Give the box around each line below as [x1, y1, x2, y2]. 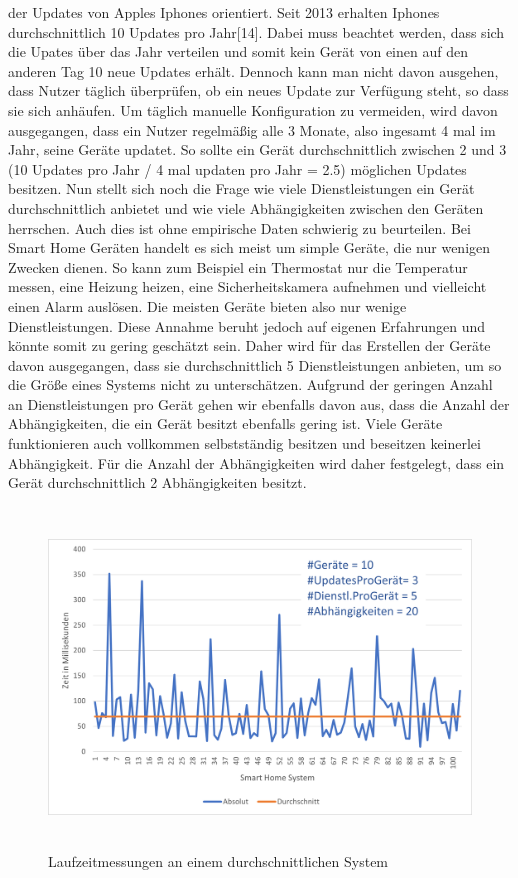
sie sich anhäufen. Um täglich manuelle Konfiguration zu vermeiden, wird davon [8, 99, 498, 120]
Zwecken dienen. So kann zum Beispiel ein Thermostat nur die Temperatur [8, 256, 468, 277]
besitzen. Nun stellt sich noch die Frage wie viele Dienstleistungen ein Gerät [8, 178, 475, 199]
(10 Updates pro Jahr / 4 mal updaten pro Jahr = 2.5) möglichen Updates [8, 158, 467, 179]
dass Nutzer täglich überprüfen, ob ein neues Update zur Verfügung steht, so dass [8, 80, 509, 101]
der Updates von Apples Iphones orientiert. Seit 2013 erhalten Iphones [8, 2, 440, 22]
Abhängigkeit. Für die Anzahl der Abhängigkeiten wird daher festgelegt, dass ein [8, 452, 505, 473]
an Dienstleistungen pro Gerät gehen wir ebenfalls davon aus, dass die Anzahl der [8, 393, 510, 414]
